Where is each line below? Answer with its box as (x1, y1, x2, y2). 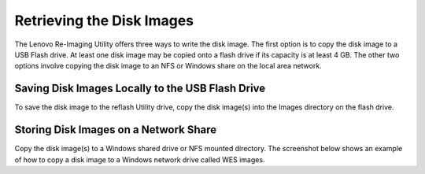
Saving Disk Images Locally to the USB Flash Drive (14, 82, 266, 95)
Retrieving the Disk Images (14, 12, 194, 29)
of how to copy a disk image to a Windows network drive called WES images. (14, 154, 265, 165)
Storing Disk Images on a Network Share (14, 123, 217, 137)
